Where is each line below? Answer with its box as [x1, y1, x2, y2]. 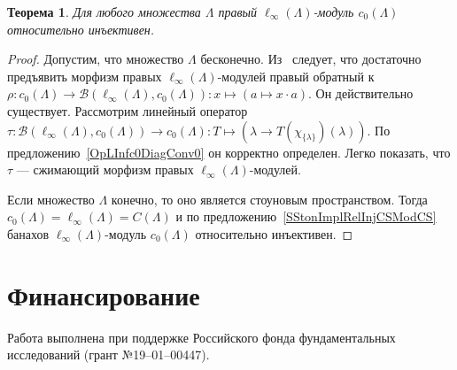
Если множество [7, 189, 95, 208]
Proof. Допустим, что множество [7, 50, 184, 68]
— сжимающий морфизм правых [16, 160, 194, 179]
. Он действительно [308, 84, 414, 103]
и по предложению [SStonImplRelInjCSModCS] [175, 207, 437, 226]
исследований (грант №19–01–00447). [7, 345, 210, 364]
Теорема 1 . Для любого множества [7, 3, 201, 20]
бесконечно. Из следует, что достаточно [200, 50, 422, 68]
